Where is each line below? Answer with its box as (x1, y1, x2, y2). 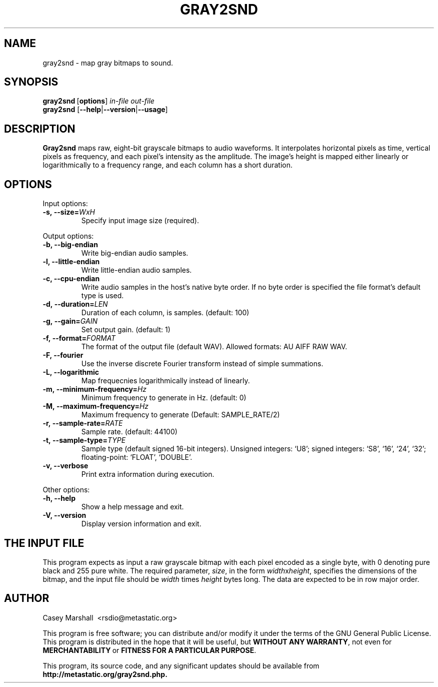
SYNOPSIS (4, 76, 58, 89)
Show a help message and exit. (81, 502, 184, 511)
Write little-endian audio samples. (81, 266, 192, 275)
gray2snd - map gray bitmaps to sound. (42, 58, 173, 67)
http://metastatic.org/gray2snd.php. (42, 669, 167, 678)
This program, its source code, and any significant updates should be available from (42, 661, 319, 670)
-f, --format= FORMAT (42, 334, 116, 343)
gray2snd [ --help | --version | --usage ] (42, 105, 168, 114)
